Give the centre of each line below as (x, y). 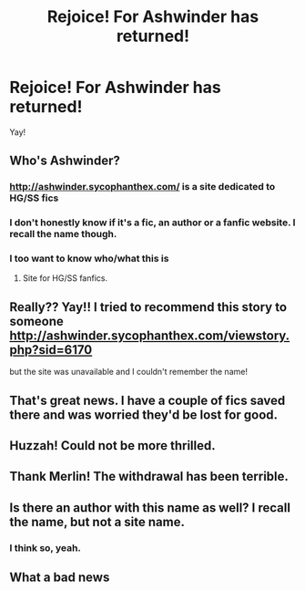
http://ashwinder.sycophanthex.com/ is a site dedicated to (142, 187)
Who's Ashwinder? (65, 161)
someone (36, 321)
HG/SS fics (34, 198)
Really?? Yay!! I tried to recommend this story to (148, 307)
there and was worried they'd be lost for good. (144, 415)
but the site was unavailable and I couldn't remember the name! (129, 372)
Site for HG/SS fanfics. (65, 278)
